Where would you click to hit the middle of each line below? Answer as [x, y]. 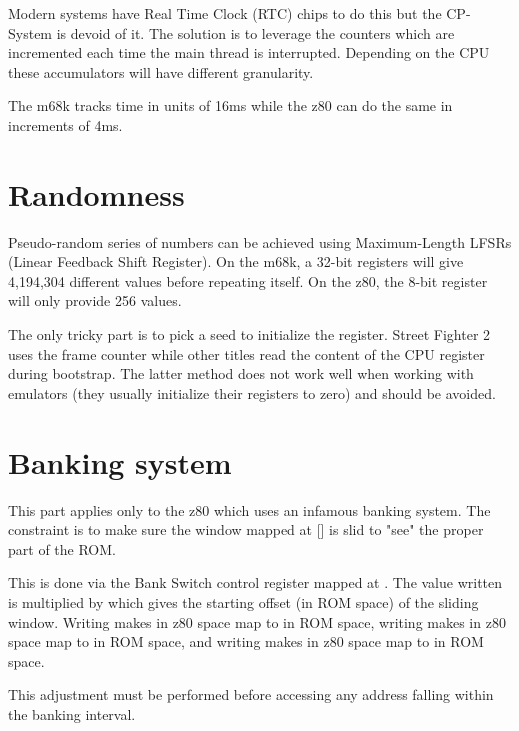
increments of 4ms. [65, 124]
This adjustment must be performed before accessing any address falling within [251, 694]
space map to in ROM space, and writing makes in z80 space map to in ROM [246, 641]
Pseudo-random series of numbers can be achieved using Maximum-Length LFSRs [260, 241]
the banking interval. [72, 713]
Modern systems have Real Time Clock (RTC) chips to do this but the [225, 13]
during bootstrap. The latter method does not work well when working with [241, 373]
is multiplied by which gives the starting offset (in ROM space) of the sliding [243, 601]
